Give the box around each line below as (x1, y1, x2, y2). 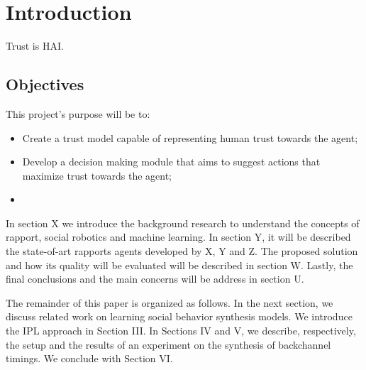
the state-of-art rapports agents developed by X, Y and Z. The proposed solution (6, 244, 358, 259)
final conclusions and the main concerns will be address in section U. (6, 271, 304, 286)
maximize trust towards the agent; (22, 168, 172, 183)
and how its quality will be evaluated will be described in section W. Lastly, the (6, 257, 353, 272)
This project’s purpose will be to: (6, 106, 150, 121)
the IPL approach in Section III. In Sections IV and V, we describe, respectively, (6, 323, 356, 338)
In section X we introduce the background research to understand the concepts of (6, 215, 360, 230)
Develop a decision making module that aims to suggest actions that (22, 154, 321, 169)
